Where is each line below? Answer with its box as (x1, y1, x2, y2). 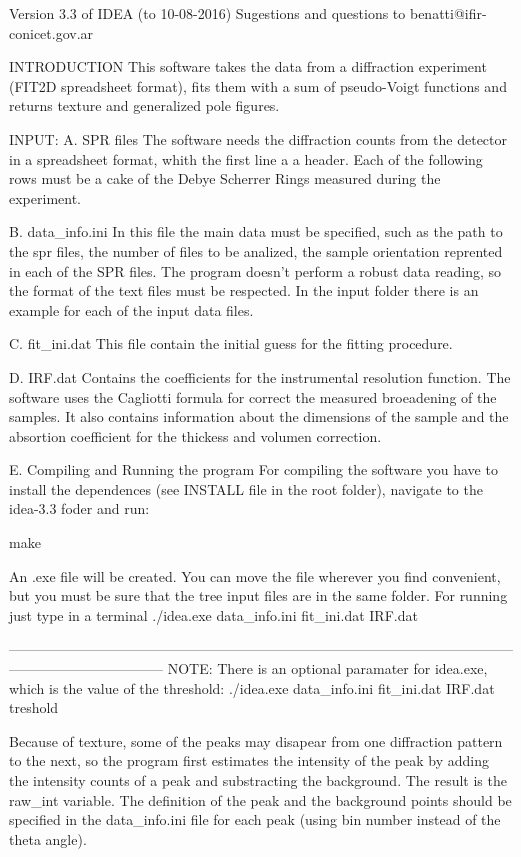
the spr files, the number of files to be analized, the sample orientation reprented (9, 240, 503, 261)
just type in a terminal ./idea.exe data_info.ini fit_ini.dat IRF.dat (9, 604, 418, 625)
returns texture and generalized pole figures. (9, 95, 280, 116)
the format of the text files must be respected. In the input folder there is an (9, 280, 479, 301)
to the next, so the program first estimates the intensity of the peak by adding (9, 750, 489, 771)
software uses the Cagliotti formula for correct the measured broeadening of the (9, 386, 497, 407)
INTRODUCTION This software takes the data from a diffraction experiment (9, 56, 487, 77)
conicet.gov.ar (9, 22, 94, 43)
